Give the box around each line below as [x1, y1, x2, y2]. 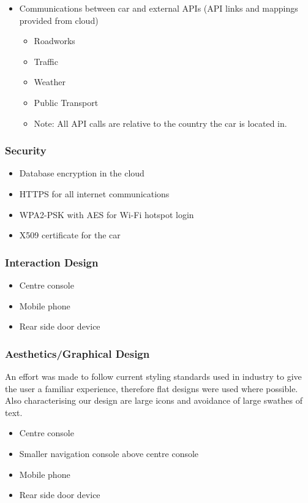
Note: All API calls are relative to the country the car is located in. [34, 116, 287, 129]
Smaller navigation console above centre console [19, 447, 199, 460]
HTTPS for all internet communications [19, 187, 170, 200]
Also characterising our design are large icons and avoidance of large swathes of [5, 394, 302, 407]
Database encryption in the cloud [19, 167, 145, 180]
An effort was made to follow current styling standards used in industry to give [5, 369, 302, 382]
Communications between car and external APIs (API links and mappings [19, 2, 298, 14]
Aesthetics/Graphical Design [5, 346, 150, 361]
